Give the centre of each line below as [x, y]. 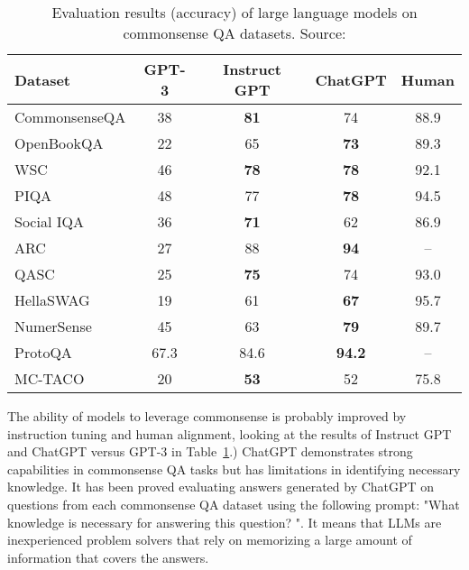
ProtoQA [43, 352]
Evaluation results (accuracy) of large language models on [234, 12]
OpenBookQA [59, 143]
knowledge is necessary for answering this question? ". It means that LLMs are [225, 522]
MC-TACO [50, 378]
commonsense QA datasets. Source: [234, 33]
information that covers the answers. [108, 557]
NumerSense [53, 326]
